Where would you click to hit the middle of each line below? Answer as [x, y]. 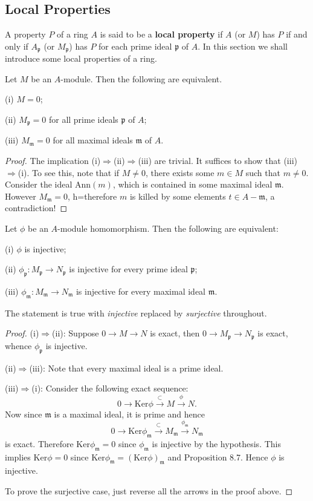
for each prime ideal [135, 46]
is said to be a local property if [161, 34]
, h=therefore [92, 196]
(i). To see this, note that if [69, 172]
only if [17, 46]
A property [25, 34]
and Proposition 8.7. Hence [218, 457]
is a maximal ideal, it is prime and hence [130, 414]
